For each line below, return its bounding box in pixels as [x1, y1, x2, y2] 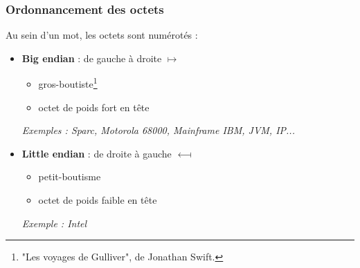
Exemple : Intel [21, 216, 87, 230]
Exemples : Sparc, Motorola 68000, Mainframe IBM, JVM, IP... [21, 123, 295, 137]
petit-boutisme [38, 169, 101, 184]
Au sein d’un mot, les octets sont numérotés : [6, 28, 198, 42]
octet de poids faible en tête [38, 193, 157, 207]
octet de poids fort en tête [38, 99, 150, 114]
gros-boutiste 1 [38, 75, 98, 91]
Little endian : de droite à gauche [21, 146, 172, 160]
